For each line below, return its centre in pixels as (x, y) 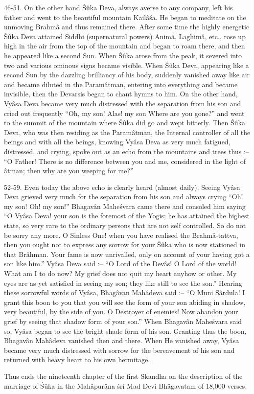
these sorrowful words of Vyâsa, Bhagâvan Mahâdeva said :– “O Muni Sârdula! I (125, 292)
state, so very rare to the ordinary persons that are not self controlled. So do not (125, 225)
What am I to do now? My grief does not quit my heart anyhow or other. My (120, 273)
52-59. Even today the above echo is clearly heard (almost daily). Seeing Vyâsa (122, 187)
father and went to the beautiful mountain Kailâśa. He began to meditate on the (125, 17)
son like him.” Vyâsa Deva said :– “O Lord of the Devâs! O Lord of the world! (120, 264)
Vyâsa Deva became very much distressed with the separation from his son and (123, 103)
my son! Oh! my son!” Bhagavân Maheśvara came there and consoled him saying (125, 206)
